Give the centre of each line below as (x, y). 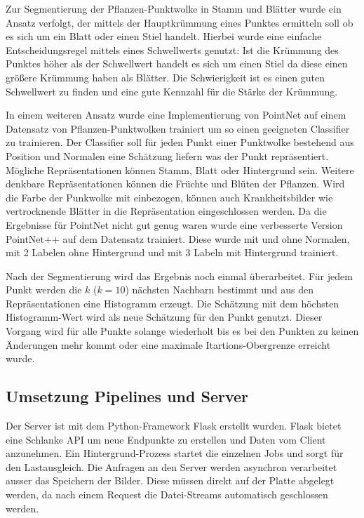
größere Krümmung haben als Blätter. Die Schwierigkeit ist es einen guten (166, 77)
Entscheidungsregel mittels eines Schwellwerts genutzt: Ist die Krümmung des (172, 49)
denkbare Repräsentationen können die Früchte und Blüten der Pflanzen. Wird (175, 184)
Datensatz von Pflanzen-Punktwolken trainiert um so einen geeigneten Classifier (178, 128)
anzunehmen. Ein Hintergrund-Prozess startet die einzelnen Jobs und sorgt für (175, 453)
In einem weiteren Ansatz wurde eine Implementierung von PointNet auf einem (176, 115)
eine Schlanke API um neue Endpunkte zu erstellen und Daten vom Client (166, 439)
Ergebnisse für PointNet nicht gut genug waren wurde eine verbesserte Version (174, 224)
